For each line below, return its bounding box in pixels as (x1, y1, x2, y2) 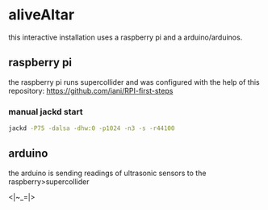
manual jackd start (8, 106, 83, 117)
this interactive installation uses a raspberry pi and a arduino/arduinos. (8, 32, 243, 42)
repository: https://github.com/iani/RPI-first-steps (8, 86, 174, 95)
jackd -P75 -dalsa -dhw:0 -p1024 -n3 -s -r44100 (8, 124, 175, 132)
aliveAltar (8, 6, 75, 24)
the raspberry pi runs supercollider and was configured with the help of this (8, 77, 260, 86)
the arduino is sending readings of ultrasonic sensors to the (8, 168, 207, 178)
